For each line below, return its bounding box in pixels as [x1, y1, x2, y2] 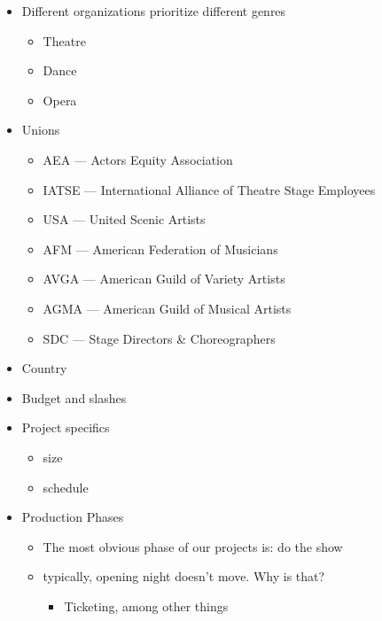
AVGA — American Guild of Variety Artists [43, 269, 285, 288]
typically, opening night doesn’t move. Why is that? [43, 567, 325, 586]
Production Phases [21, 508, 124, 526]
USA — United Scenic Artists [43, 210, 206, 229]
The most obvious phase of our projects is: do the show [43, 537, 343, 555]
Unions [21, 120, 60, 139]
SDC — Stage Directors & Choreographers [43, 329, 276, 347]
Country [21, 359, 67, 377]
